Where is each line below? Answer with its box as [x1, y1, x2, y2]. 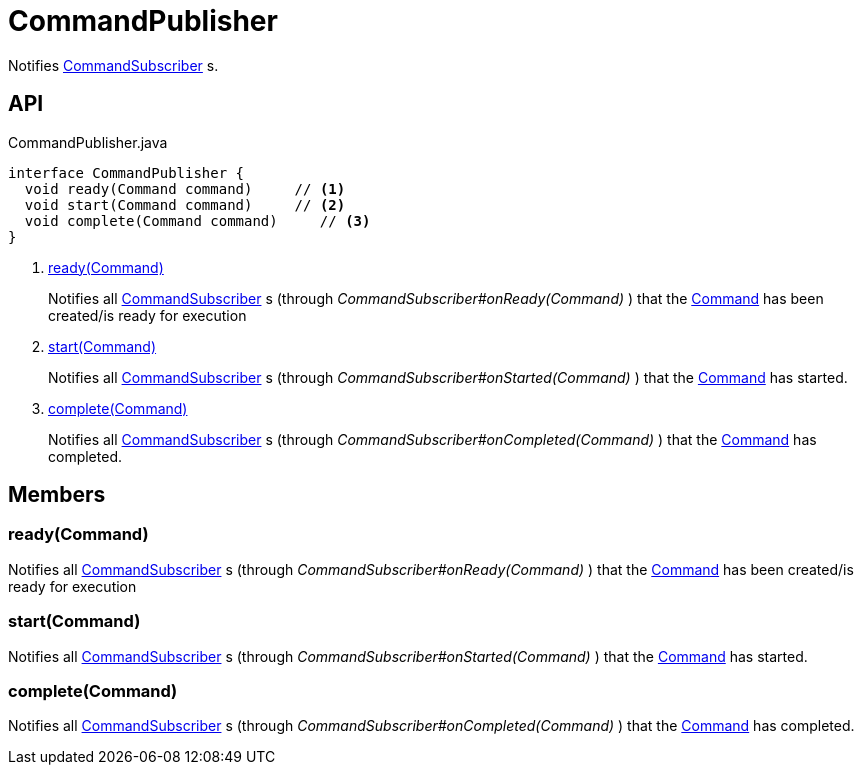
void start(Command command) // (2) [24, 196, 346, 213]
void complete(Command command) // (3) [24, 212, 371, 229]
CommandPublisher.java [8, 133, 168, 151]
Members [8, 482, 106, 508]
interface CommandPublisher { [8, 164, 245, 181]
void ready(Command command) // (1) [24, 180, 346, 197]
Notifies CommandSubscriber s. [8, 56, 219, 74]
